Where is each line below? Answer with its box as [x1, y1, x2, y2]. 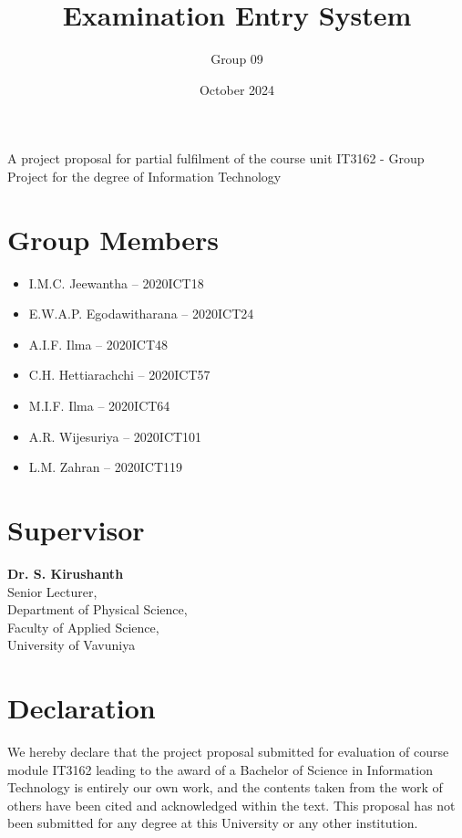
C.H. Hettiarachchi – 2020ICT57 [28, 365, 210, 384]
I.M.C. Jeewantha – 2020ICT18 [28, 273, 204, 292]
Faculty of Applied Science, [7, 617, 159, 636]
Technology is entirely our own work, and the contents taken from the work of [7, 778, 443, 797]
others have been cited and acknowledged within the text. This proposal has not [7, 795, 456, 814]
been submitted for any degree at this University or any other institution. [7, 813, 418, 833]
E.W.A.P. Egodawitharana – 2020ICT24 [28, 304, 254, 323]
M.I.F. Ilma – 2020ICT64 [28, 396, 170, 414]
